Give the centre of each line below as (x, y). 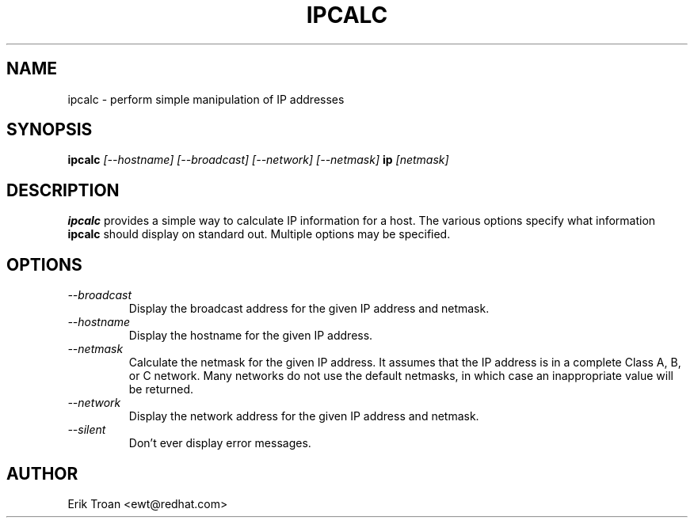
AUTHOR (42, 473)
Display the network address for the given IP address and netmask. (304, 416)
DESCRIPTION (63, 190)
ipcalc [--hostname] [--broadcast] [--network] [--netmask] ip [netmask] (258, 160)
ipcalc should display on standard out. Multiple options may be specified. (259, 234)
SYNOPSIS (50, 130)
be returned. (161, 389)
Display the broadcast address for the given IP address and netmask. (309, 309)
